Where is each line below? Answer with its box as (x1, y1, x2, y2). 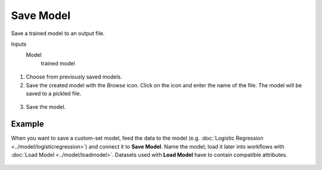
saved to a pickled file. (26, 90, 82, 97)
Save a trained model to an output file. (11, 30, 105, 37)
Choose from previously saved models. (26, 73, 122, 80)
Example (11, 119, 44, 129)
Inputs (11, 40, 27, 48)
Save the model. (26, 103, 66, 111)
